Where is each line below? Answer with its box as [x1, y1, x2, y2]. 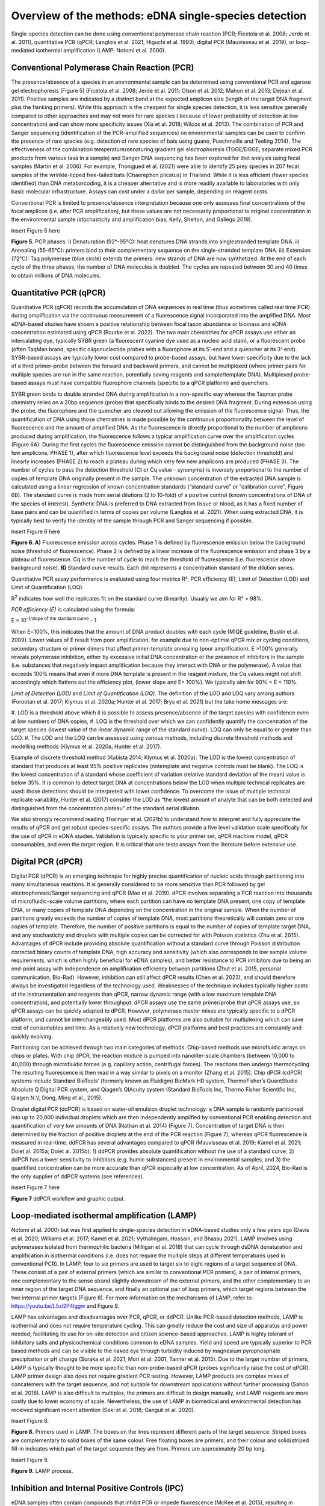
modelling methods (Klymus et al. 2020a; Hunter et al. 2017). [11, 743, 162, 750]
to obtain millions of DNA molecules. [11, 272, 102, 279]
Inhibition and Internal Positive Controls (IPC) [11, 1483, 184, 1493]
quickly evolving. [11, 1033, 54, 1040]
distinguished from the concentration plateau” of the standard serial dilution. [11, 804, 201, 811]
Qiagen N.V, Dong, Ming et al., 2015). [11, 1094, 103, 1102]
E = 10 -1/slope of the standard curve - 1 [11, 616, 96, 624]
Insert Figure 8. [11, 1417, 49, 1425]
